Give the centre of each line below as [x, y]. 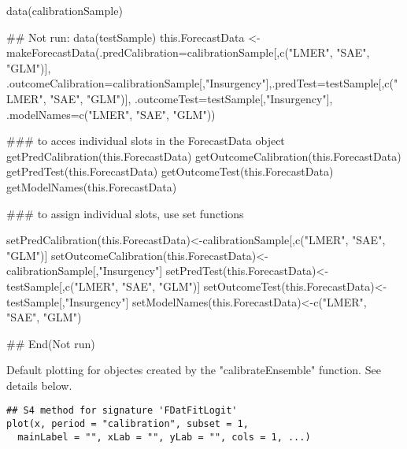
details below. [39, 385]
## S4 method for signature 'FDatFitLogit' [122, 411]
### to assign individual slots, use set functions [125, 213]
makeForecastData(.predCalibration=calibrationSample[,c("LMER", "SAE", [188, 52]
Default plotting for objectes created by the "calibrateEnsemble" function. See [194, 370]
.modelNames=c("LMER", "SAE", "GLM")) [111, 114]
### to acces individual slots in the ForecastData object [146, 141]
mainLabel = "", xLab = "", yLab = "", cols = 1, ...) [164, 437]
